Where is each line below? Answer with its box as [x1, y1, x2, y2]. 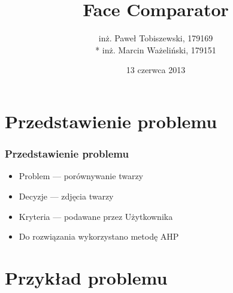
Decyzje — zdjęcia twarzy [19, 189, 114, 202]
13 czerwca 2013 [126, 64, 186, 76]
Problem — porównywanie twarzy [19, 170, 143, 182]
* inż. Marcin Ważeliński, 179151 [95, 43, 216, 56]
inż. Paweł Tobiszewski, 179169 [98, 32, 213, 44]
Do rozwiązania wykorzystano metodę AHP [19, 230, 179, 243]
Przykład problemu [5, 265, 168, 289]
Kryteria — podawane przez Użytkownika [19, 210, 173, 222]
